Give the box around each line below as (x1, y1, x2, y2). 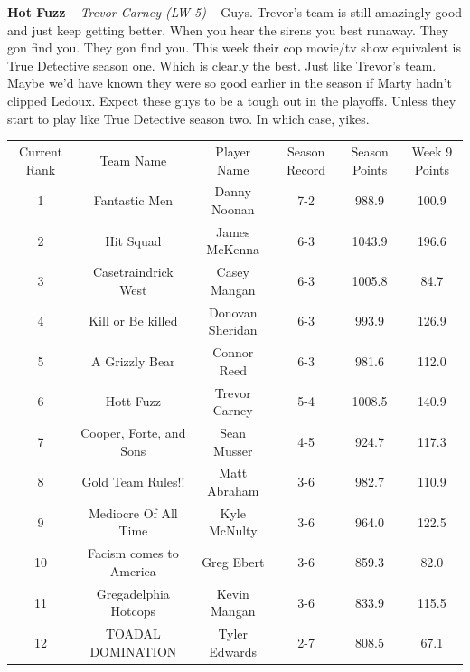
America (109, 561, 156, 580)
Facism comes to (88, 544, 179, 563)
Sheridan (208, 320, 258, 339)
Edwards (209, 641, 258, 660)
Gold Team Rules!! (81, 472, 185, 491)
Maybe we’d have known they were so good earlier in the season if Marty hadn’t (7, 73, 452, 92)
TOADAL (106, 624, 161, 643)
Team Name (99, 150, 167, 169)
